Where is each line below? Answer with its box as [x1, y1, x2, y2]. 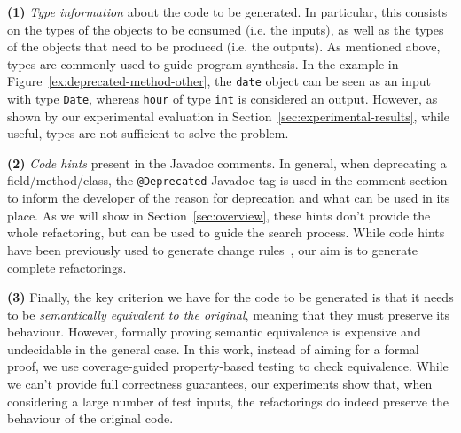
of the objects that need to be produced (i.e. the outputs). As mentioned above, [7, 37, 441, 56]
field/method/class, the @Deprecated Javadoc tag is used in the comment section [7, 171, 448, 189]
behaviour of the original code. [7, 409, 174, 428]
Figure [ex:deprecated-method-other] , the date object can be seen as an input [7, 72, 431, 90]
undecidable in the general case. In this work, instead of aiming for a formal [7, 339, 419, 358]
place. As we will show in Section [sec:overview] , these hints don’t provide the [7, 205, 431, 224]
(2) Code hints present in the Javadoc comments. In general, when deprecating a [7, 153, 447, 172]
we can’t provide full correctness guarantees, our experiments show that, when [7, 375, 433, 393]
